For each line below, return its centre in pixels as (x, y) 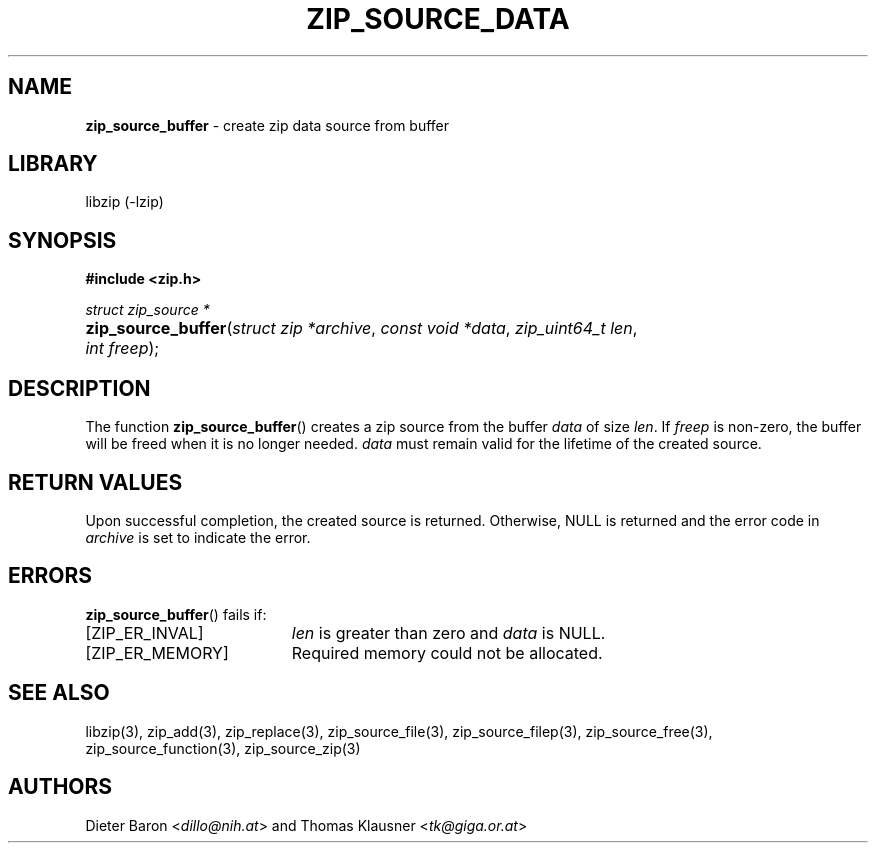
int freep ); (122, 348)
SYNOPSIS (62, 240)
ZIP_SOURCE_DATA (438, 19)
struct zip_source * (147, 310)
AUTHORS (60, 787)
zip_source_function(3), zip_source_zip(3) (223, 748)
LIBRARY (53, 164)
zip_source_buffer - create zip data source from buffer (267, 125)
